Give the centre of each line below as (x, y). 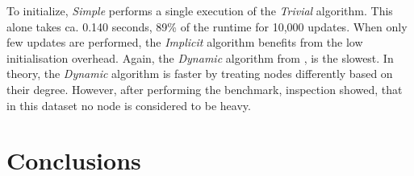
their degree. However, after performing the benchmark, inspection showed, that (205, 89)
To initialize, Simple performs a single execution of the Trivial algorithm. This (200, 10)
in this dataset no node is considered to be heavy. (129, 105)
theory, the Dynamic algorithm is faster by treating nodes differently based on (200, 74)
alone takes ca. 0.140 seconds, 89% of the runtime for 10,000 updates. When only (207, 26)
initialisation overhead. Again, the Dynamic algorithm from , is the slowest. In (200, 57)
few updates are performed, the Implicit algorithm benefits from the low (185, 42)
